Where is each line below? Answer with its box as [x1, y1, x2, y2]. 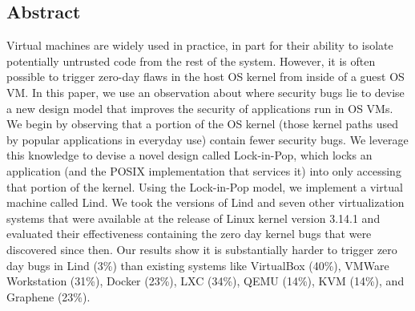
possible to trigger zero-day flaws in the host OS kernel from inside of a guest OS [6, 68, 405, 85]
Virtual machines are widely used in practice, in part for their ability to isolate [6, 37, 393, 54]
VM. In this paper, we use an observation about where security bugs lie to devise [6, 83, 405, 100]
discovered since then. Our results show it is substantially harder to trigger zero [6, 240, 397, 257]
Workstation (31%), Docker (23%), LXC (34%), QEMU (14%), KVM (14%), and [6, 273, 405, 289]
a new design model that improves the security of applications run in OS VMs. [6, 99, 393, 116]
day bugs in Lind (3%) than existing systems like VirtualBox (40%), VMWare [6, 256, 389, 273]
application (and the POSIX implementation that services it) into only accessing [6, 162, 401, 179]
